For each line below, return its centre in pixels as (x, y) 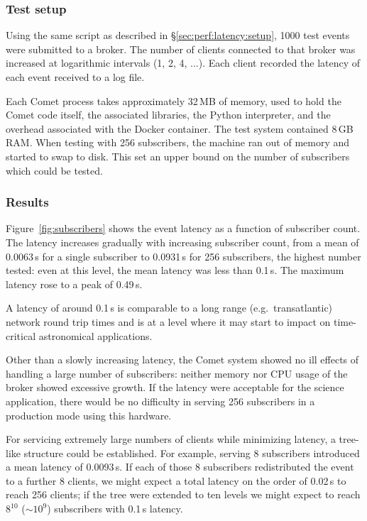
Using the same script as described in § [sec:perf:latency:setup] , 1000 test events (178, 35)
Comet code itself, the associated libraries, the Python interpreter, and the (168, 115)
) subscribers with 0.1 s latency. (115, 509)
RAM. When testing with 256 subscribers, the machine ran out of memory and (178, 142)
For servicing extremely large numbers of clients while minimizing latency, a (171, 439)
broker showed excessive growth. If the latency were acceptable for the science (175, 387)
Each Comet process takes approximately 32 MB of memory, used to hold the (174, 100)
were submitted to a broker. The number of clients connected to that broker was (181, 49)
